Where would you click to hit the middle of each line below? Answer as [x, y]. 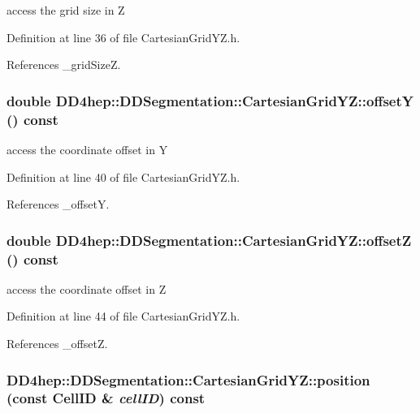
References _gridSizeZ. [64, 65]
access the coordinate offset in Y [87, 149]
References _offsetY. [58, 204]
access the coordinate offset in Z [87, 288]
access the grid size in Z [66, 10]
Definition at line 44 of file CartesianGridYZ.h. [123, 316]
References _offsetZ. [57, 344]
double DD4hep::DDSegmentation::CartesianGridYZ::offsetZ [209, 240]
